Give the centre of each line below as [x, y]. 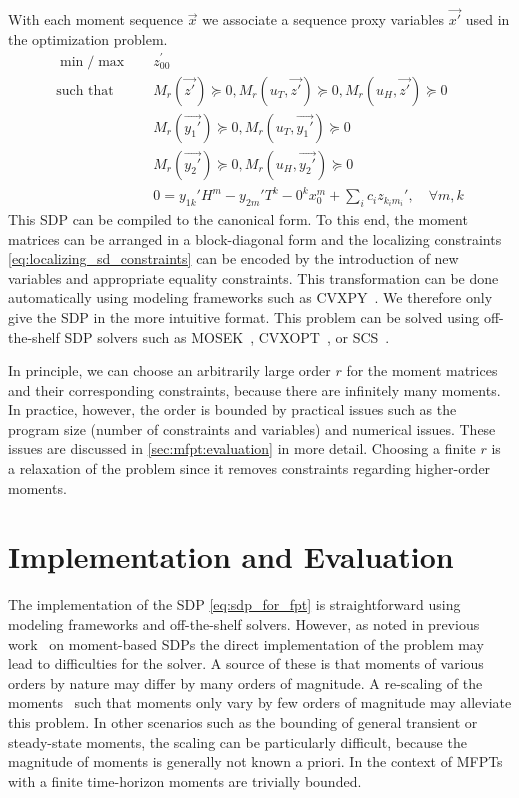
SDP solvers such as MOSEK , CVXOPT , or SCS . [227, 336]
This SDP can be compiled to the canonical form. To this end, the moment [238, 218]
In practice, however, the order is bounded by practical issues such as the [232, 409]
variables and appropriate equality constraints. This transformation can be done [253, 277]
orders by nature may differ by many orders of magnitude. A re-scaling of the [245, 682]
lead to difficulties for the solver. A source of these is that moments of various [246, 663]
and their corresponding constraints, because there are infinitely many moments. [254, 389]
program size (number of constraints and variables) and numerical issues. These [252, 428]
